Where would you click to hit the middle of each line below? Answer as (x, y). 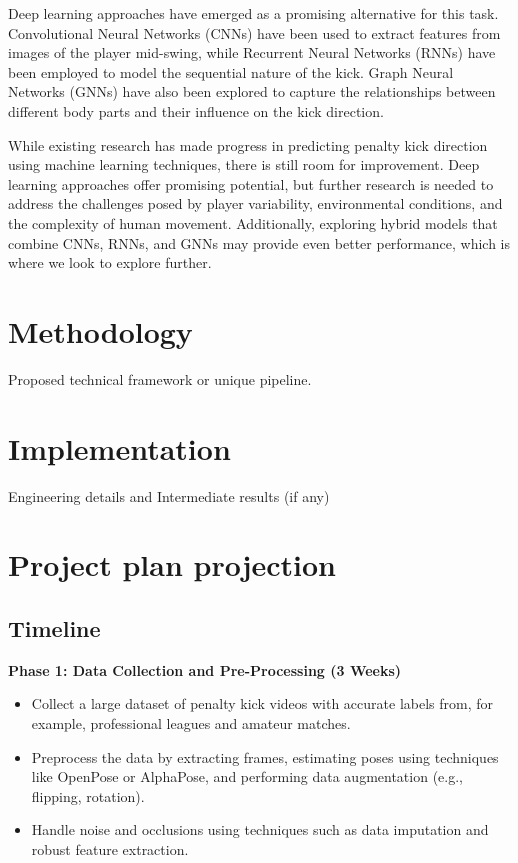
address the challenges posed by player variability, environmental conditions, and (255, 203)
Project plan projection (172, 564)
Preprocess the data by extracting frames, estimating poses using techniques (265, 756)
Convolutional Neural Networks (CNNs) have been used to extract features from (254, 32)
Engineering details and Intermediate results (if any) (169, 495)
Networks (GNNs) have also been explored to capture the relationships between (252, 91)
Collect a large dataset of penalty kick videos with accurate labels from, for (262, 703)
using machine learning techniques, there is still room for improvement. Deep (244, 164)
